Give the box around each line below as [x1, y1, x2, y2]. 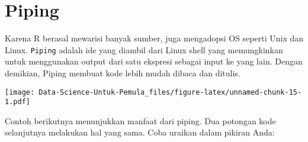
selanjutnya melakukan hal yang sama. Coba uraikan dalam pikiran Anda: [5, 126, 275, 138]
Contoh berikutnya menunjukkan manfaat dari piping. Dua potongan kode [5, 114, 276, 127]
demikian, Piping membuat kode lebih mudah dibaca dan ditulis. [5, 66, 240, 79]
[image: [5, 88, 35, 96]
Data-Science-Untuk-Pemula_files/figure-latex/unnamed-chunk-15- [38, 88, 302, 96]
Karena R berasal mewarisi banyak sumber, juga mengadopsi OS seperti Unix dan [5, 32, 304, 44]
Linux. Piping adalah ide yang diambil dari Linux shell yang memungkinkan [5, 43, 283, 56]
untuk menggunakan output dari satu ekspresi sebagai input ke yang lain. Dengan [5, 55, 303, 67]
